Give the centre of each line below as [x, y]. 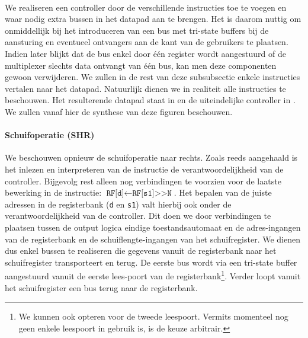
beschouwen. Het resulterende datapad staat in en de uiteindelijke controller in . [150, 100]
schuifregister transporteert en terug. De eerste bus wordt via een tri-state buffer [151, 262]
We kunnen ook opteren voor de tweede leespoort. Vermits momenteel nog [153, 316]
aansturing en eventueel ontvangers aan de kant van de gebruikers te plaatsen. [147, 42]
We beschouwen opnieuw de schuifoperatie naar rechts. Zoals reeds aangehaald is [151, 157]
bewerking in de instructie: [53, 192]
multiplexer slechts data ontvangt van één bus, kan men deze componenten [141, 65]
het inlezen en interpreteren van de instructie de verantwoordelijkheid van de [144, 169]
